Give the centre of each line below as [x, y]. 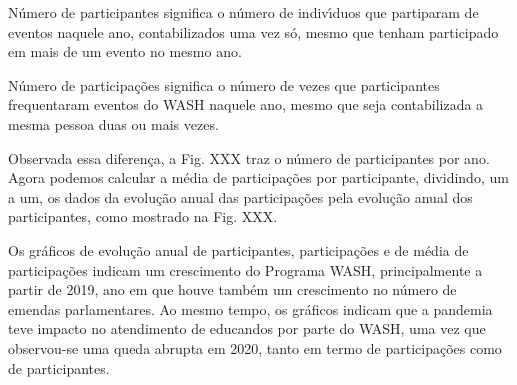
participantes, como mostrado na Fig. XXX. [143, 216]
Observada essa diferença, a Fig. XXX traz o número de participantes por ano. [249, 157]
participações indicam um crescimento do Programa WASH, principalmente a [245, 269]
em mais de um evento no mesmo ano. [125, 51]
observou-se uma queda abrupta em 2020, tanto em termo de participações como [255, 347]
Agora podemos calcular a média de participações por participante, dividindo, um [258, 177]
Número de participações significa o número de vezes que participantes [224, 84]
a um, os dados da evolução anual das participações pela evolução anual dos [240, 196]
